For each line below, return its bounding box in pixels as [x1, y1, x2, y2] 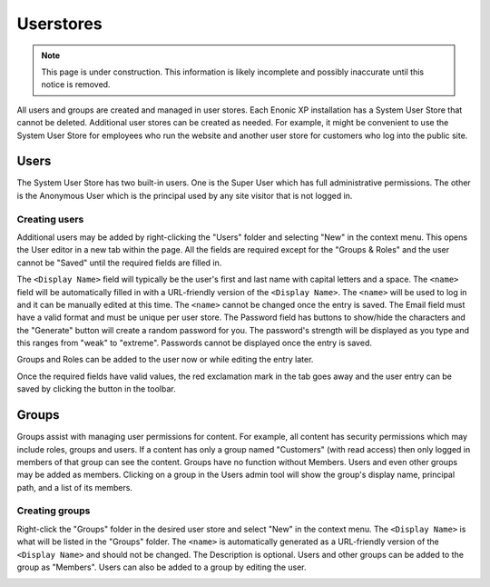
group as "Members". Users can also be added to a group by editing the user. [16, 562, 308, 572]
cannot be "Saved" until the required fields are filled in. [16, 257, 222, 268]
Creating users [16, 213, 84, 225]
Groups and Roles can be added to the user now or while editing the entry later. [16, 354, 314, 365]
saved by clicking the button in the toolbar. [16, 383, 176, 394]
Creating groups [16, 504, 91, 517]
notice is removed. [41, 79, 111, 90]
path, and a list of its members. [16, 482, 133, 492]
